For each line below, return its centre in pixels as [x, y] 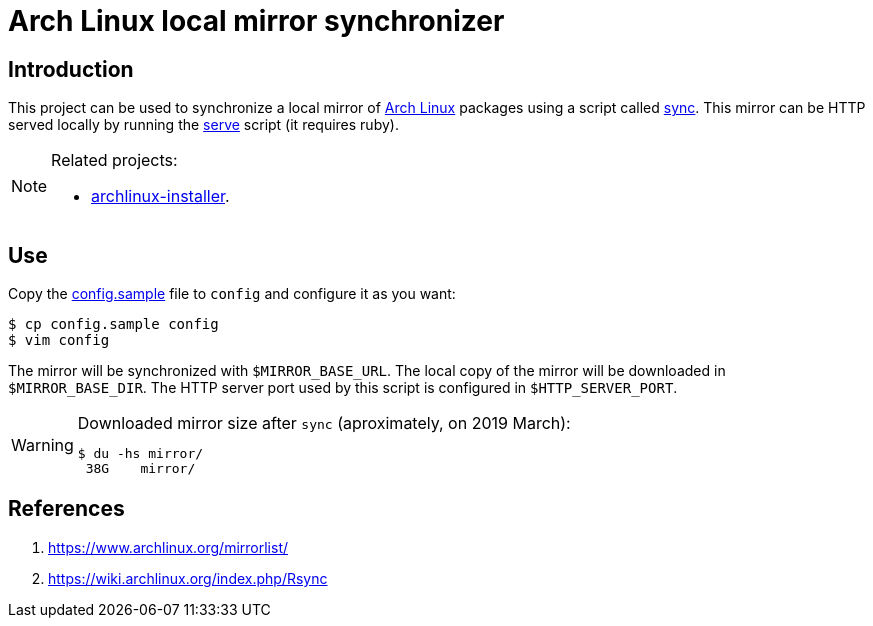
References [66, 509]
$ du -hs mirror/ [140, 454]
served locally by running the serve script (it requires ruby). [203, 125]
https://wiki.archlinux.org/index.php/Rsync [188, 578]
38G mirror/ [140, 469]
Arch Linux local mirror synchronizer [256, 21]
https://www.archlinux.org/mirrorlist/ [168, 547]
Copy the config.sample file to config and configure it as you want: [232, 294]
